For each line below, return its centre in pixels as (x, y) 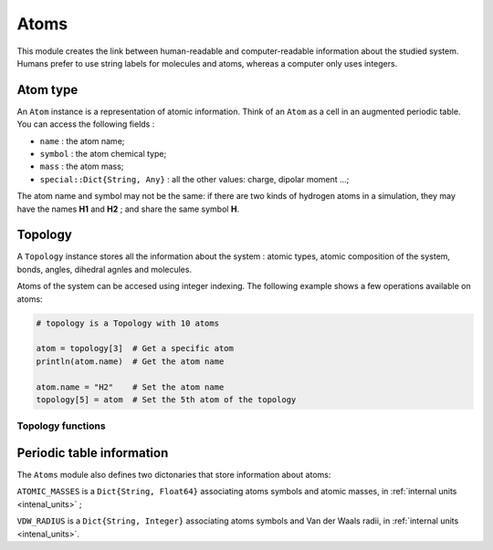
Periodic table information (93, 453)
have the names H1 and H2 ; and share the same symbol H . (128, 209)
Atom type (47, 90)
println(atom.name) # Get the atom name (130, 361)
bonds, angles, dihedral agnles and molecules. (104, 269)
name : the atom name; (82, 140)
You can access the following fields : (86, 124)
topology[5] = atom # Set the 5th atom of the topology (166, 400)
